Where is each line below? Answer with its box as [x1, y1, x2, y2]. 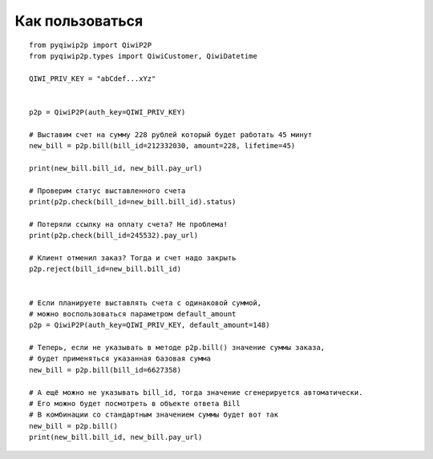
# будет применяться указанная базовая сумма [29, 354, 212, 364]
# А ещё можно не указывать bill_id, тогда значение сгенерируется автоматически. [29, 388, 363, 397]
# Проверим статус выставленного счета [29, 186, 186, 195]
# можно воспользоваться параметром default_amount [29, 309, 237, 318]
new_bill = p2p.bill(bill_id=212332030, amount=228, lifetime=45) [29, 141, 296, 151]
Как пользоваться [14, 12, 144, 30]
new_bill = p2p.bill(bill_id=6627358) [29, 365, 182, 374]
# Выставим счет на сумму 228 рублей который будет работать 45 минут [29, 130, 313, 139]
